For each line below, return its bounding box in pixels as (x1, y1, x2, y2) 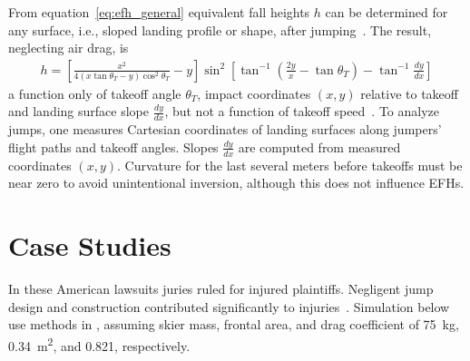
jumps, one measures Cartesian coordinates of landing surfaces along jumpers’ (8, 120, 442, 139)
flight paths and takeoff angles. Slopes (8, 137, 219, 156)
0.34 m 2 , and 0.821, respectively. (8, 333, 191, 355)
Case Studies (8, 227, 171, 264)
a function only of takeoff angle (8, 83, 181, 102)
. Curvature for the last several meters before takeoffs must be (117, 155, 463, 174)
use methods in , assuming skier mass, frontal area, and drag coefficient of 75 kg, (8, 315, 459, 334)
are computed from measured (238, 137, 401, 156)
